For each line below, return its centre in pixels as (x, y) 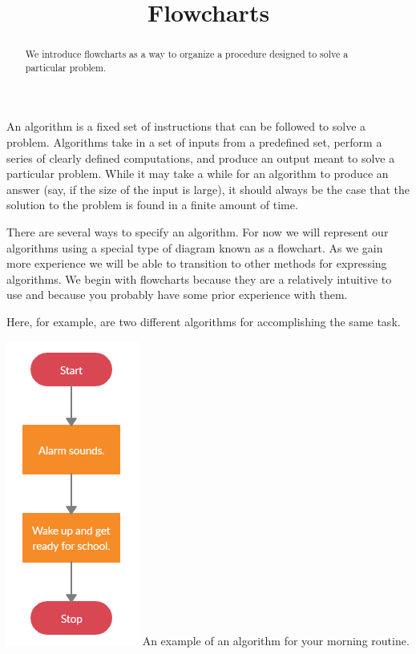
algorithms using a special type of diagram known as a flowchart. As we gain (195, 247)
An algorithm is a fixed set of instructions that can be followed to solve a (186, 126)
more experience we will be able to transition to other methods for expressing (197, 263)
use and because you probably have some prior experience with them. (177, 295)
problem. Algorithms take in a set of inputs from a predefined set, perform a (194, 142)
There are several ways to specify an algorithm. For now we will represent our (198, 232)
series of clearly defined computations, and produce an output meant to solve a (201, 157)
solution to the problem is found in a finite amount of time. (152, 205)
